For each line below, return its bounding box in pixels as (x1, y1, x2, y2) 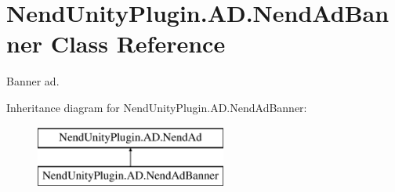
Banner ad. (6, 73, 60, 89)
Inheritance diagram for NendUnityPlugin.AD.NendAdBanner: (6, 99, 307, 115)
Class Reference (50, 27, 226, 60)
